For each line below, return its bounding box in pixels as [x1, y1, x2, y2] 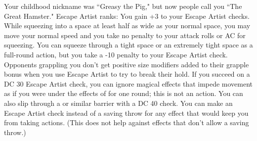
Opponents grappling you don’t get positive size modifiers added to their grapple [4, 59, 249, 69]
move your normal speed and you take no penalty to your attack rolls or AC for [4, 30, 246, 40]
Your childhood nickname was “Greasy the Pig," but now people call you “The [4, 1, 242, 11]
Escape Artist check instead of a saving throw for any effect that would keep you [4, 107, 249, 118]
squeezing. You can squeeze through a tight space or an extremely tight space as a [4, 40, 253, 50]
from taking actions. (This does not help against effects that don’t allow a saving [4, 117, 249, 128]
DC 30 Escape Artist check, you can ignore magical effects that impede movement [4, 78, 253, 89]
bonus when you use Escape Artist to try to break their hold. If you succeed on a [4, 69, 250, 79]
